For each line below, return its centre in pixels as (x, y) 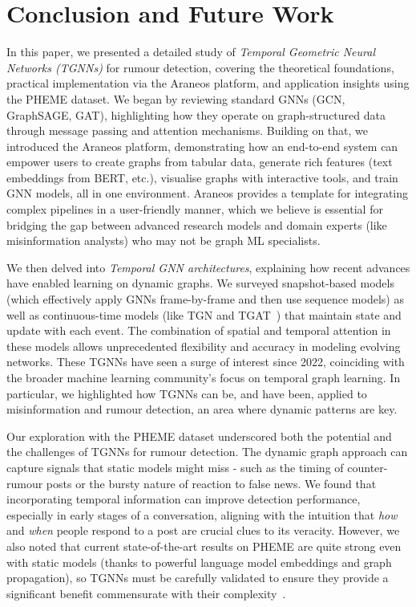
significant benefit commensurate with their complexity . (146, 593)
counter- (368, 467)
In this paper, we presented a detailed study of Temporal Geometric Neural (191, 52)
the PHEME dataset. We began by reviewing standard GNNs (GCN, (176, 98)
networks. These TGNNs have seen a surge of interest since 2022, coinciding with (206, 362)
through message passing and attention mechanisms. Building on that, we (188, 130)
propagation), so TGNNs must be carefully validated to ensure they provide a (198, 578)
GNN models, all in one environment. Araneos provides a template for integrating (208, 193)
